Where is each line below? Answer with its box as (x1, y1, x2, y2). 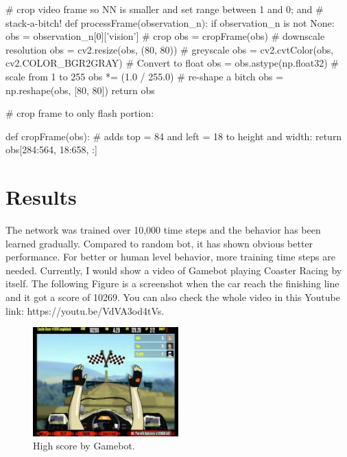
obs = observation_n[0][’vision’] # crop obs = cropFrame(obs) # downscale (5, 29, 325, 43)
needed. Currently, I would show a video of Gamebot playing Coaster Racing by (5, 263, 342, 277)
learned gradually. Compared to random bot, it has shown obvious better (5, 236, 313, 250)
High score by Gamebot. (33, 438, 135, 453)
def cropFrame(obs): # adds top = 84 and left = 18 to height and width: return (5, 129, 342, 143)
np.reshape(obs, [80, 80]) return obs (5, 82, 155, 97)
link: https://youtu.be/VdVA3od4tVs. (5, 303, 165, 317)
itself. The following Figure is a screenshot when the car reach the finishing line (5, 276, 339, 291)
